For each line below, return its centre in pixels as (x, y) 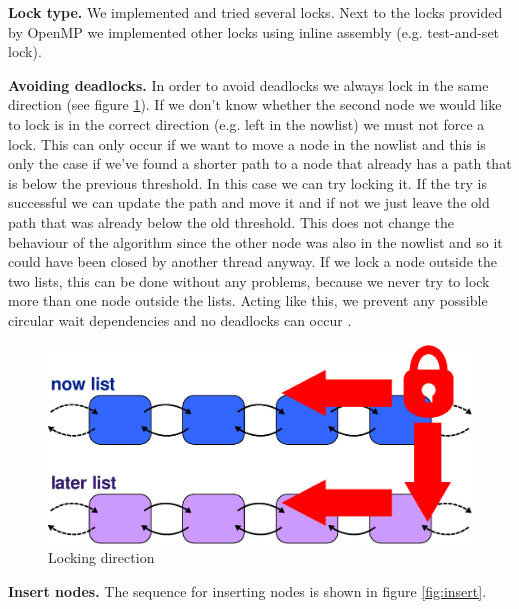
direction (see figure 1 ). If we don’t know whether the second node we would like (255, 104)
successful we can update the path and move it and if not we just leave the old (249, 202)
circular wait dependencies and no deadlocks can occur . (180, 319)
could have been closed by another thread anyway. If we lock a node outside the (253, 261)
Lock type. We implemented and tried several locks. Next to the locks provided (255, 12)
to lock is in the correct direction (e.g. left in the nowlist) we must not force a (246, 123)
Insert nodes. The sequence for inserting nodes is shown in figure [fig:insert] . (247, 591)
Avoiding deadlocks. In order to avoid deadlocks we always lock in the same (248, 84)
